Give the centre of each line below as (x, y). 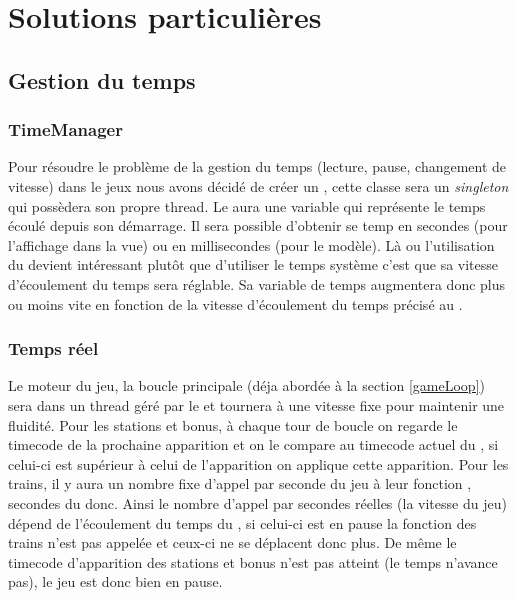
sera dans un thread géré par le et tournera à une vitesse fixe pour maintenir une (256, 404)
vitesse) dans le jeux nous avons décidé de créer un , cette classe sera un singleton (258, 185)
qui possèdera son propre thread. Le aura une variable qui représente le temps (247, 205)
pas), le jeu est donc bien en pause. (115, 581)
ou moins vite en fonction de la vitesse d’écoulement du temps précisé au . (235, 303)
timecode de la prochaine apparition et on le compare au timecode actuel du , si (253, 444)
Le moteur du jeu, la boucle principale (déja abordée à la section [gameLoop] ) (246, 385)
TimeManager (65, 129)
